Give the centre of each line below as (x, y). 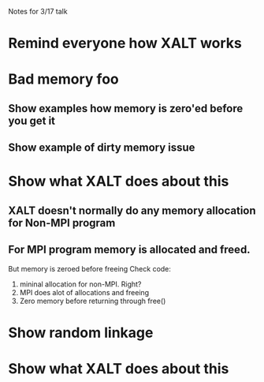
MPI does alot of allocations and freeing (84, 292)
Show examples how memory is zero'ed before (126, 109)
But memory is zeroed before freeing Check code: (90, 268)
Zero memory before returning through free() (93, 301)
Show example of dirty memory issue (102, 148)
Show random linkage (81, 333)
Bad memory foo (64, 79)
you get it (32, 120)
